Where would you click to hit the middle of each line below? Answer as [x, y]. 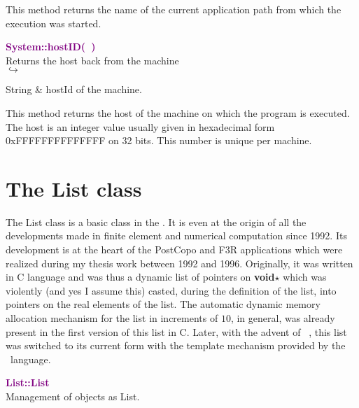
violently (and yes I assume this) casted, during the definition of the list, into [171, 290]
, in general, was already [283, 318]
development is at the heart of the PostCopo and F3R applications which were [174, 249]
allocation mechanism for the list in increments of [112, 318]
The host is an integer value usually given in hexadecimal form [140, 126]
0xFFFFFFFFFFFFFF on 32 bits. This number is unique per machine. [159, 140]
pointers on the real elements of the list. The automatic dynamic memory [163, 304]
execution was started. [54, 23]
